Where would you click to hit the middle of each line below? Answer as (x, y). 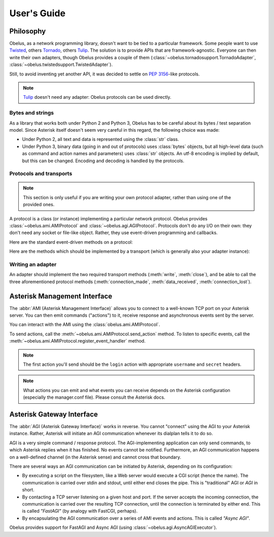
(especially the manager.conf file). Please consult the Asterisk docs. (94, 397)
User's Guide (38, 13)
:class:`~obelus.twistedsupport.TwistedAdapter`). (61, 65)
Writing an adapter (33, 264)
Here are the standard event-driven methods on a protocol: (71, 242)
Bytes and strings (32, 113)
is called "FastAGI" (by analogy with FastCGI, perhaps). (80, 511)
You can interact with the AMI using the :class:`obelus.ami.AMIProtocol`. (85, 325)
